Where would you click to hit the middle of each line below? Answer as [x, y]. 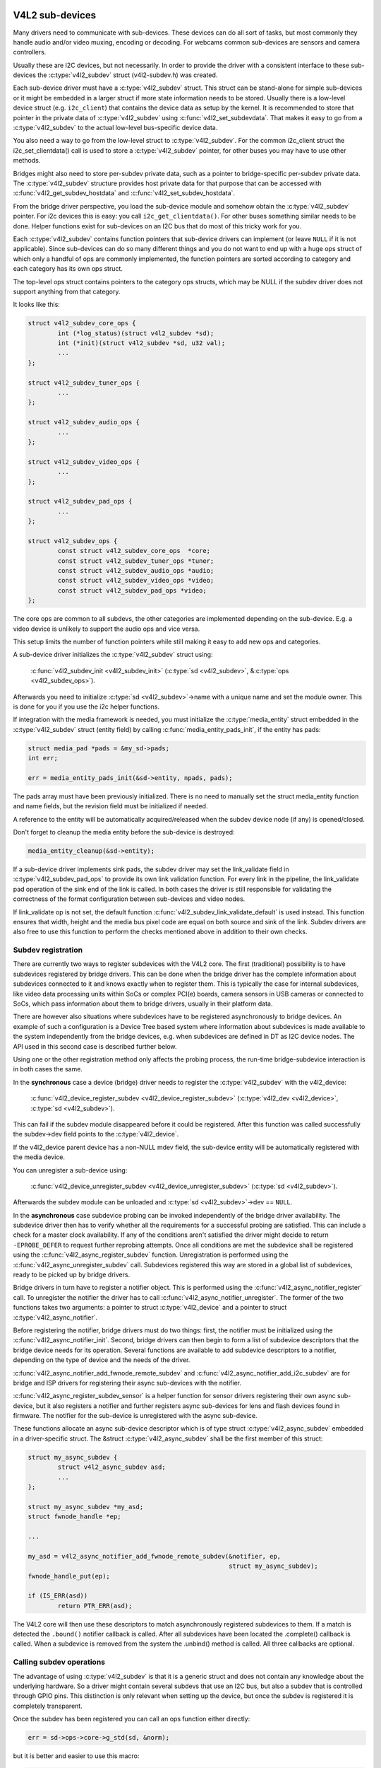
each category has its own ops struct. [68, 269]
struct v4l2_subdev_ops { [73, 541]
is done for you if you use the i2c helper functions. [86, 706]
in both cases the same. [48, 1069]
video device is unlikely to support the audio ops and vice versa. [107, 629]
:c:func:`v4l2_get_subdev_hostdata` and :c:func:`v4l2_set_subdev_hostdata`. [124, 193]
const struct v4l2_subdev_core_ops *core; [134, 551]
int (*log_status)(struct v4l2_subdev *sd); [136, 333]
